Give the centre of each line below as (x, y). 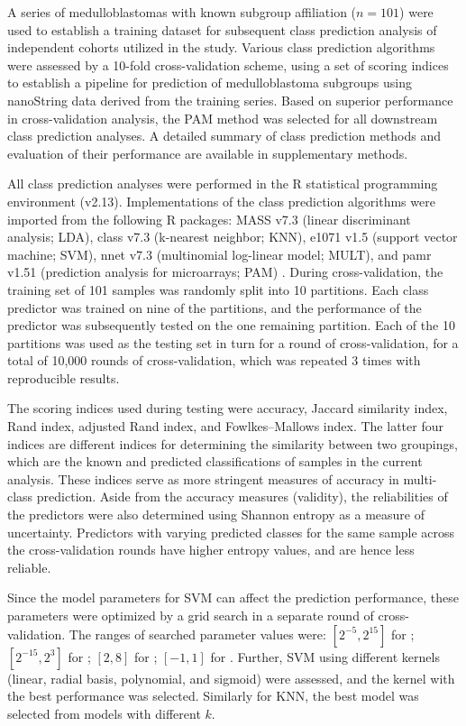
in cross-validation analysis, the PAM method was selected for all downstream (223, 118)
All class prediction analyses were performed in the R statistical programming (223, 184)
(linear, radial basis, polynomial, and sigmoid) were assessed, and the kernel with (231, 678)
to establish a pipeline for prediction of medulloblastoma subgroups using (210, 83)
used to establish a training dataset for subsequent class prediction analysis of (222, 29)
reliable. (29, 567)
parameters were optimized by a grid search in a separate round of (191, 615)
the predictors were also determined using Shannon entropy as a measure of (216, 515)
